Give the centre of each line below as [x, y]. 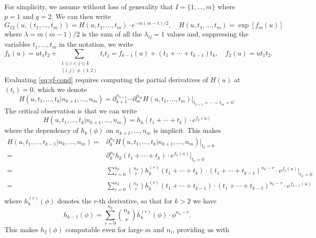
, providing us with [201, 229]
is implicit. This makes [187, 130]
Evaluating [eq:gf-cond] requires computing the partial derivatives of [106, 80]
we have [205, 200]
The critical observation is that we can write [71, 110]
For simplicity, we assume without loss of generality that [89, 6]
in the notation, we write [96, 44]
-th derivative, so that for [135, 200]
